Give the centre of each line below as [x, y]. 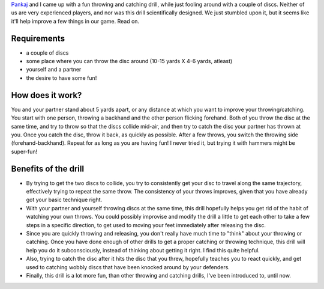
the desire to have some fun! [61, 78]
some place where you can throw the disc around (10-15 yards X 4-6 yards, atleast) [129, 61]
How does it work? [46, 95]
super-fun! [24, 151]
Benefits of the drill [47, 169]
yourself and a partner [54, 70]
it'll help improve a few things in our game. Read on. [75, 21]
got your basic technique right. [64, 200]
